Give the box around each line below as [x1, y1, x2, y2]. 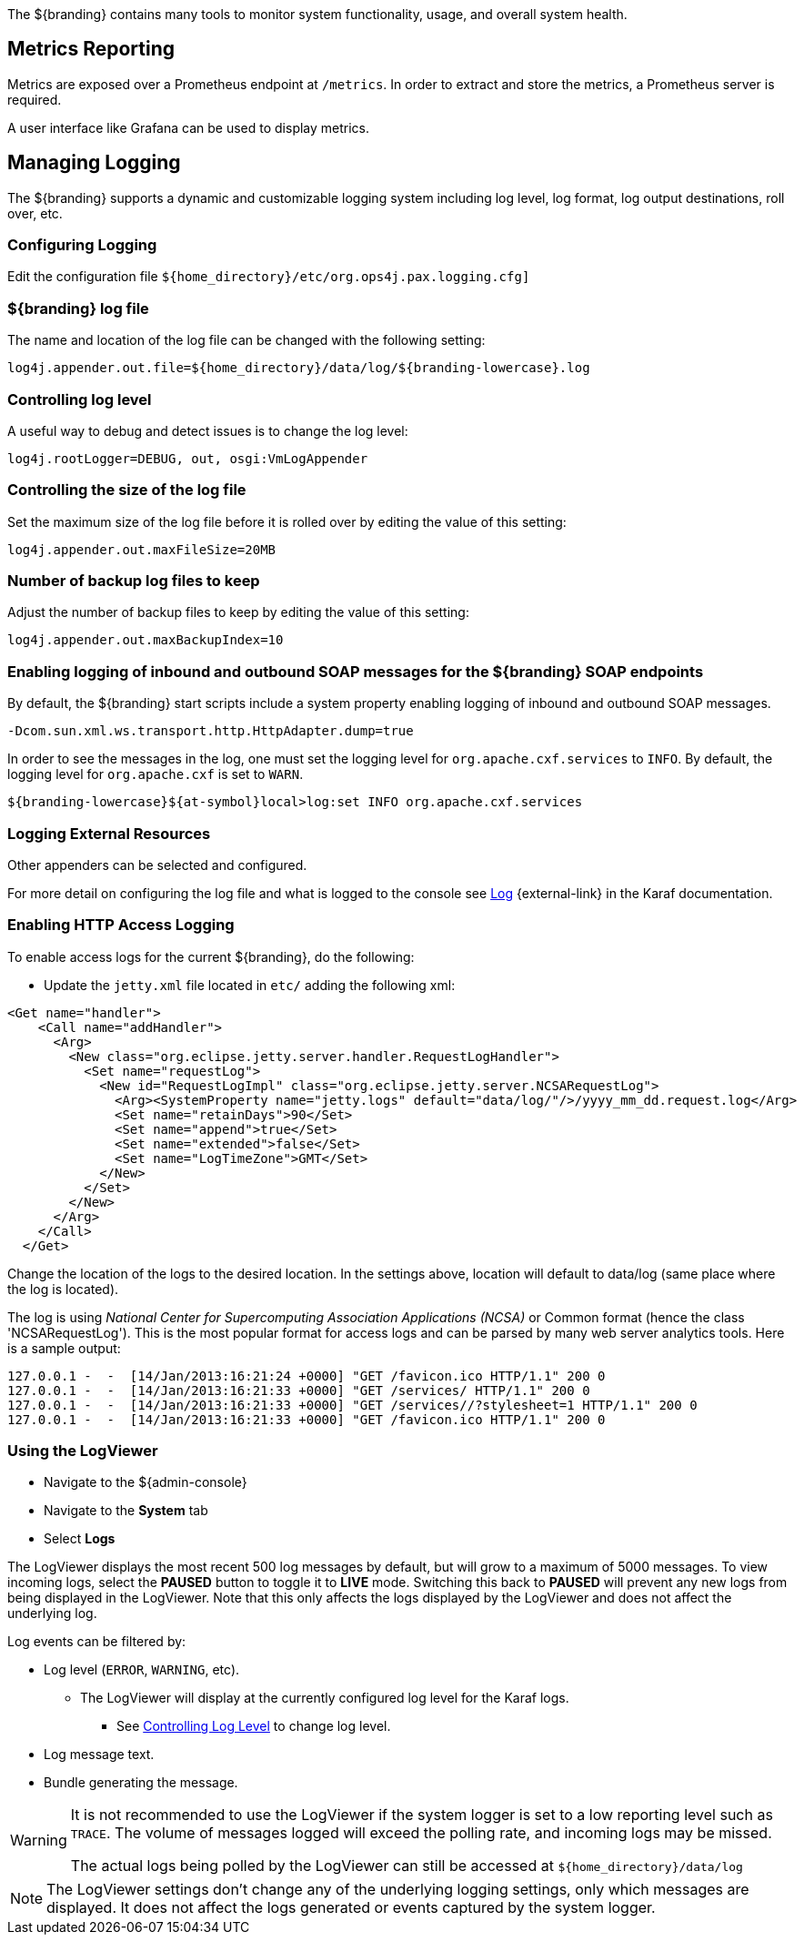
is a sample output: [7, 1340, 121, 1356]
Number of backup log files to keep [7, 571, 260, 591]
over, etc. [7, 205, 63, 221]
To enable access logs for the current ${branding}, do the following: [7, 948, 415, 965]
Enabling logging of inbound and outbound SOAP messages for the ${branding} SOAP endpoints [7, 662, 704, 681]
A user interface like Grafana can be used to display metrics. [7, 119, 370, 136]
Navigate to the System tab [44, 1502, 208, 1519]
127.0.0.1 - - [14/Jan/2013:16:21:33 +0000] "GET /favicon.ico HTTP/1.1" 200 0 [7, 1411, 606, 1427]
